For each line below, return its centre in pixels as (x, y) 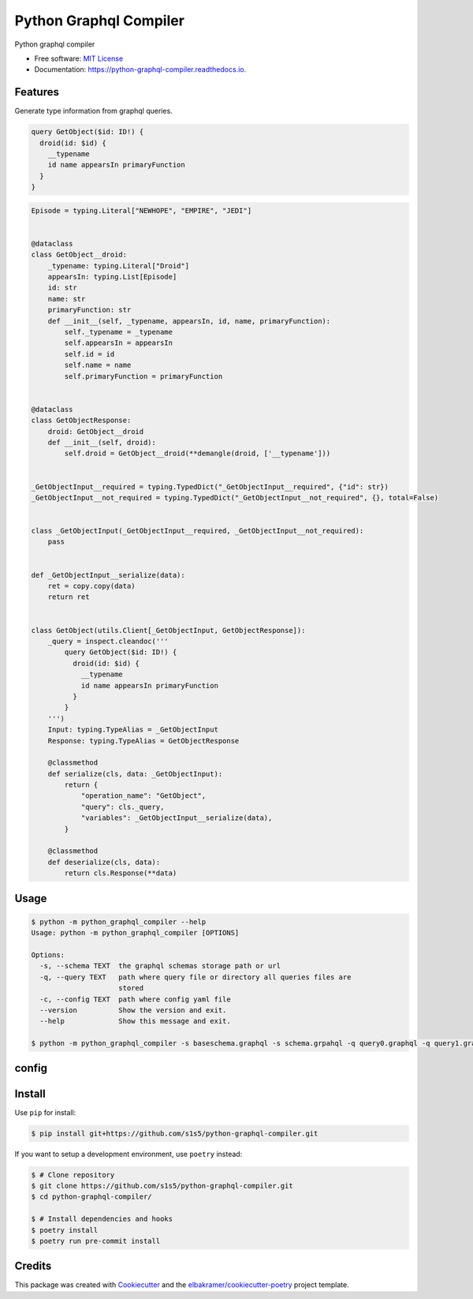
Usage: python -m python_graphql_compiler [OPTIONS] (135, 933)
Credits (33, 1266)
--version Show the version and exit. (133, 1010)
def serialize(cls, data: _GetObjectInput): (135, 774)
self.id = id (89, 354)
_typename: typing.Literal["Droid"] (118, 266)
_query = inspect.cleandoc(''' (108, 641)
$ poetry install (65, 1230)
